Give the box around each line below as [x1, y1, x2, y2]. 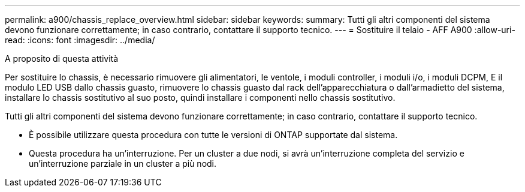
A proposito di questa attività [5, 53, 119, 64]
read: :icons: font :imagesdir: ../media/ [5, 35, 155, 45]
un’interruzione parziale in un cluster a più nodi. [29, 158, 217, 169]
